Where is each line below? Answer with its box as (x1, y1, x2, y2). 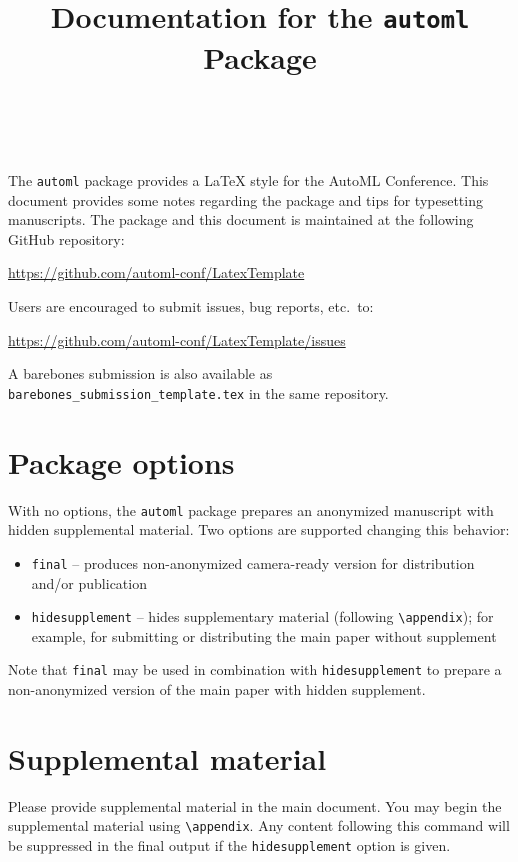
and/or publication (31, 572, 147, 593)
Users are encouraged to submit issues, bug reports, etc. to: (8, 296, 374, 317)
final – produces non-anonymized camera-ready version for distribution (31, 552, 475, 573)
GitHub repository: (8, 228, 125, 249)
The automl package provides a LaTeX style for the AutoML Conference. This (8, 170, 489, 191)
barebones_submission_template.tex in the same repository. (8, 382, 389, 403)
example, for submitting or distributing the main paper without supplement (31, 625, 497, 646)
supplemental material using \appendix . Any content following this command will (8, 815, 510, 836)
